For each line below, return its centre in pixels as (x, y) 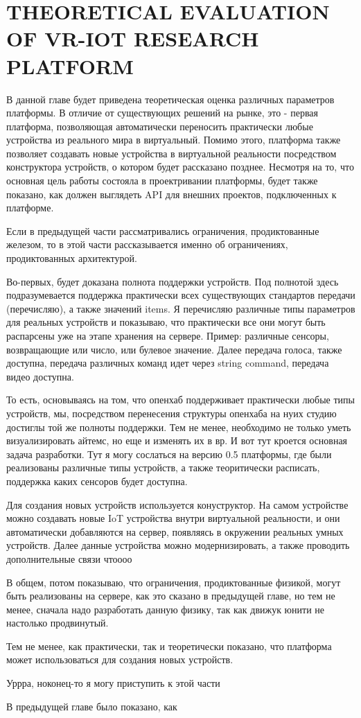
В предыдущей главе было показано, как (92, 706)
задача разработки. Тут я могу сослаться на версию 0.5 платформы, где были (169, 454)
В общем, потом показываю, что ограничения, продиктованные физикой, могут (174, 582)
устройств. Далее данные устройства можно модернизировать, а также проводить (178, 545)
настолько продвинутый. (58, 623)
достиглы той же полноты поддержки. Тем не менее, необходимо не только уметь (179, 427)
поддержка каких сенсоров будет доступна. (97, 481)
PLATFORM (70, 65)
